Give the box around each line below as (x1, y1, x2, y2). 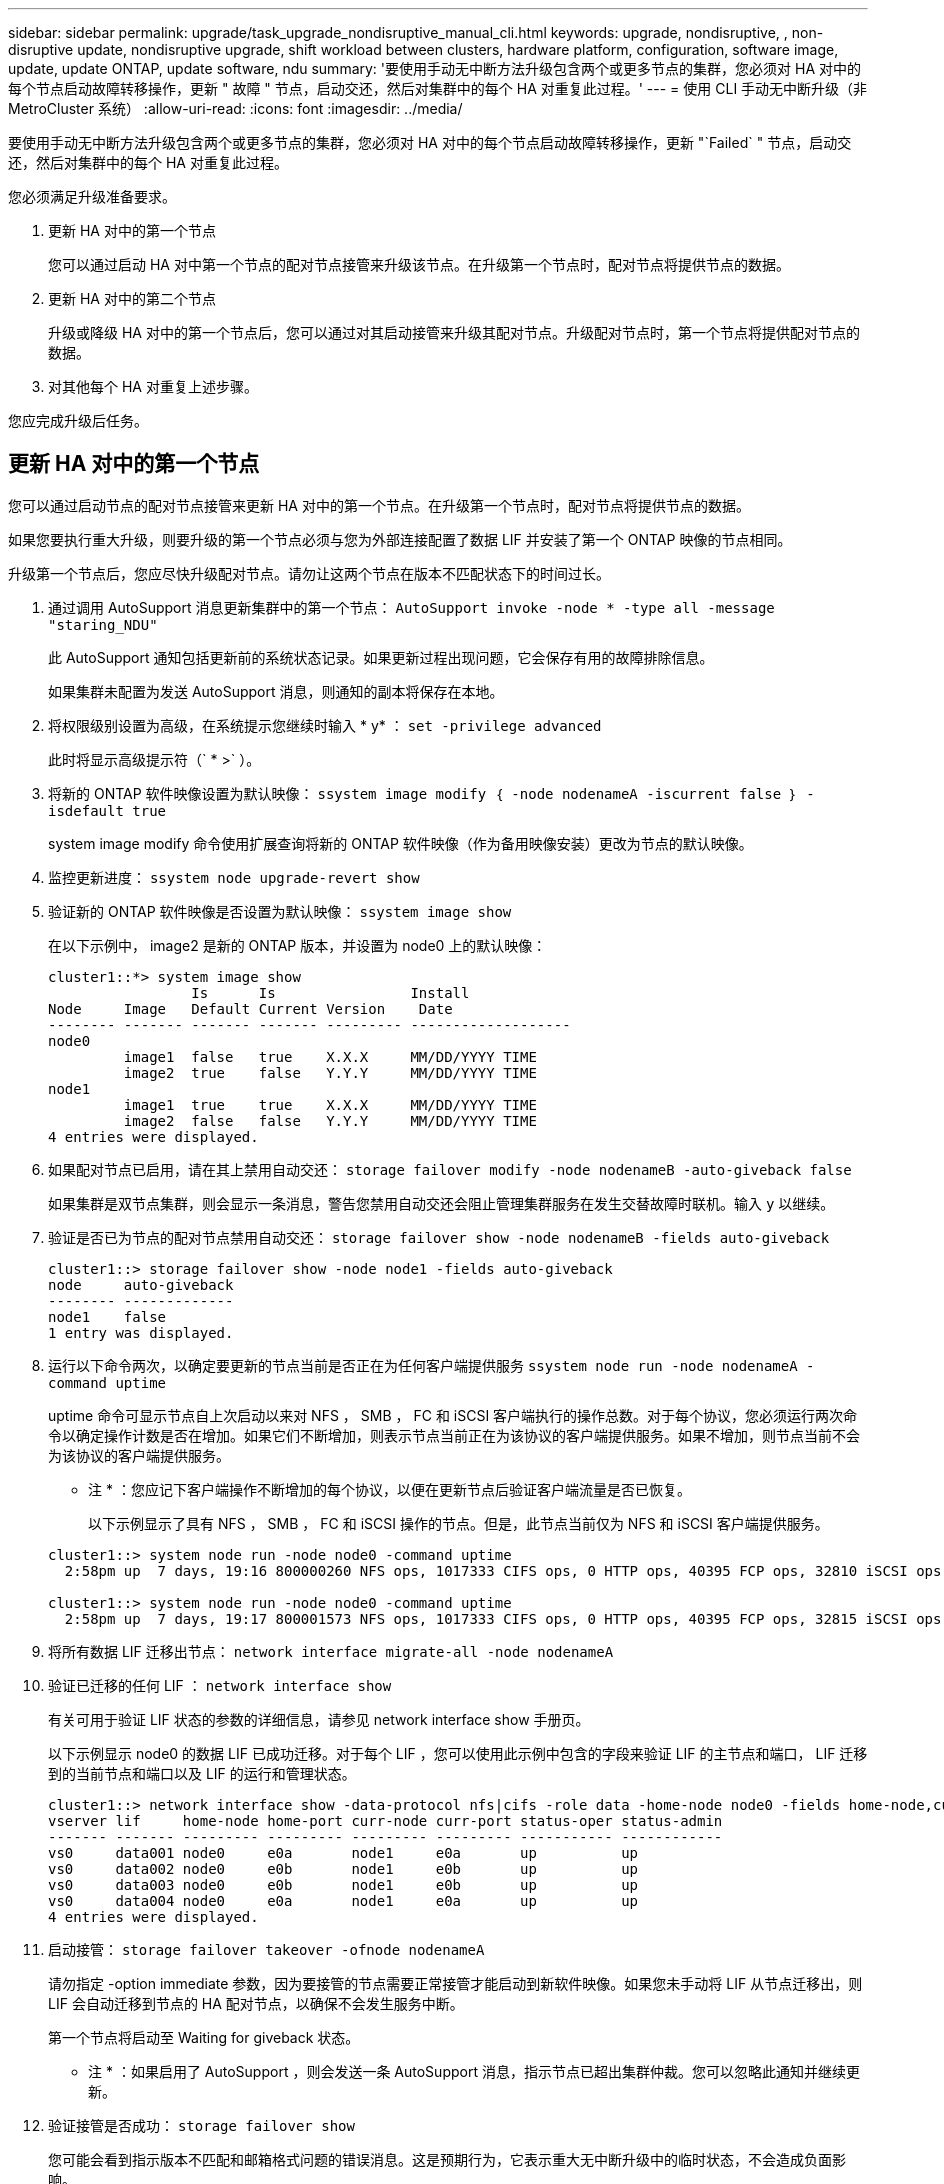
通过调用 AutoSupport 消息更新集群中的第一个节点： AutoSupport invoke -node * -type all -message (48, 598, 775, 616)
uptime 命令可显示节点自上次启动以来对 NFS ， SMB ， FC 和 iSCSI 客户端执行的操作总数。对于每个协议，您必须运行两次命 (48, 1406, 858, 1424)
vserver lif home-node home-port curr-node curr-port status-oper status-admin (48, 1812, 723, 1829)
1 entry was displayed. (48, 1324, 234, 1341)
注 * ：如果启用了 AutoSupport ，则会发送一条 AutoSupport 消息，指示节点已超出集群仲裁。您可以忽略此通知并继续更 (88, 2062, 860, 2080)
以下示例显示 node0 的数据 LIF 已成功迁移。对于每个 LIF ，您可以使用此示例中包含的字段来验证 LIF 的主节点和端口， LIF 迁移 (48, 1744, 868, 1762)
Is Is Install (191, 984, 470, 1001)
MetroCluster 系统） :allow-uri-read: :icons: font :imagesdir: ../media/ (8, 100, 463, 117)
